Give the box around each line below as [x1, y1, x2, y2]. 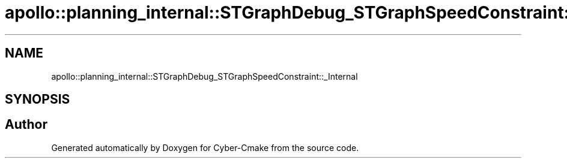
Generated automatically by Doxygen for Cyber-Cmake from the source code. [51, 142, 359, 153]
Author [5, 117, 47, 132]
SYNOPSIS [5, 92, 70, 107]
